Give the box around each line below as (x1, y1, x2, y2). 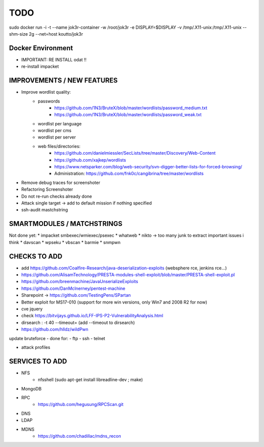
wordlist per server (38, 134, 76, 140)
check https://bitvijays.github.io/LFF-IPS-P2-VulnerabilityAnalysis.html (21, 313, 164, 319)
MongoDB (21, 386, 42, 391)
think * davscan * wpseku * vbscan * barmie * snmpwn (9, 239, 121, 245)
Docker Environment (9, 44, 73, 52)
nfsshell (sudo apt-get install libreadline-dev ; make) (38, 377, 143, 383)
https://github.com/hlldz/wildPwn (21, 326, 88, 332)
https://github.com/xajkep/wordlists (54, 157, 127, 163)
